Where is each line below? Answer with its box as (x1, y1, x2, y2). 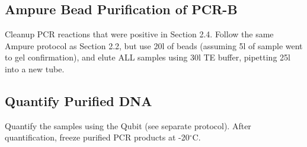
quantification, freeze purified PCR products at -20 (5, 131, 190, 143)
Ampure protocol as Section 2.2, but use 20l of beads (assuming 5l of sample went (5, 39, 303, 52)
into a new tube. (5, 62, 65, 75)
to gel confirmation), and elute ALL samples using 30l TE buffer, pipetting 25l (5, 51, 290, 63)
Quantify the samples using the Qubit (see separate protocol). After (5, 119, 251, 132)
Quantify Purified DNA (5, 91, 152, 110)
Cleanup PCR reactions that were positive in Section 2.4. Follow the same (5, 28, 274, 40)
